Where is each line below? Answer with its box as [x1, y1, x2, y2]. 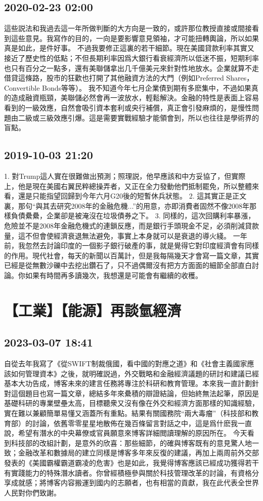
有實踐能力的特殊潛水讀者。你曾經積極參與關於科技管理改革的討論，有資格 [4, 467, 252, 478]
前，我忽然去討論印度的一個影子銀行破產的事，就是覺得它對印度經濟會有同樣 [4, 240, 259, 251]
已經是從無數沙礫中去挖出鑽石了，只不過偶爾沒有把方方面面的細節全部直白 [4, 260, 252, 271]
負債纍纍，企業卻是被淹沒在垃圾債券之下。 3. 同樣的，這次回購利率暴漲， [11, 210, 255, 221]
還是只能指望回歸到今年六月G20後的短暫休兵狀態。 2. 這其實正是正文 [18, 190, 247, 201]
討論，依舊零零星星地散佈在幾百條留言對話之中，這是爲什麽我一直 [32, 417, 252, 428]
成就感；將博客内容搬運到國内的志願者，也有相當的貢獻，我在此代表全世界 [11, 477, 259, 488]
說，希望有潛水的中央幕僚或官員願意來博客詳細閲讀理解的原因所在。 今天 [4, 428, 247, 438]
